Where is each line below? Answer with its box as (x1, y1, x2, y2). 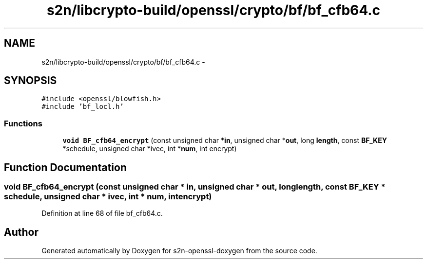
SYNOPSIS (4, 74, 57, 87)
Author (4, 226, 39, 238)
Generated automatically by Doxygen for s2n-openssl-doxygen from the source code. (41, 246, 317, 255)
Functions (4, 118, 42, 128)
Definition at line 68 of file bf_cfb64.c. (41, 209, 163, 218)
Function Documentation (4, 161, 127, 174)
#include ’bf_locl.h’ (41, 103, 124, 111)
